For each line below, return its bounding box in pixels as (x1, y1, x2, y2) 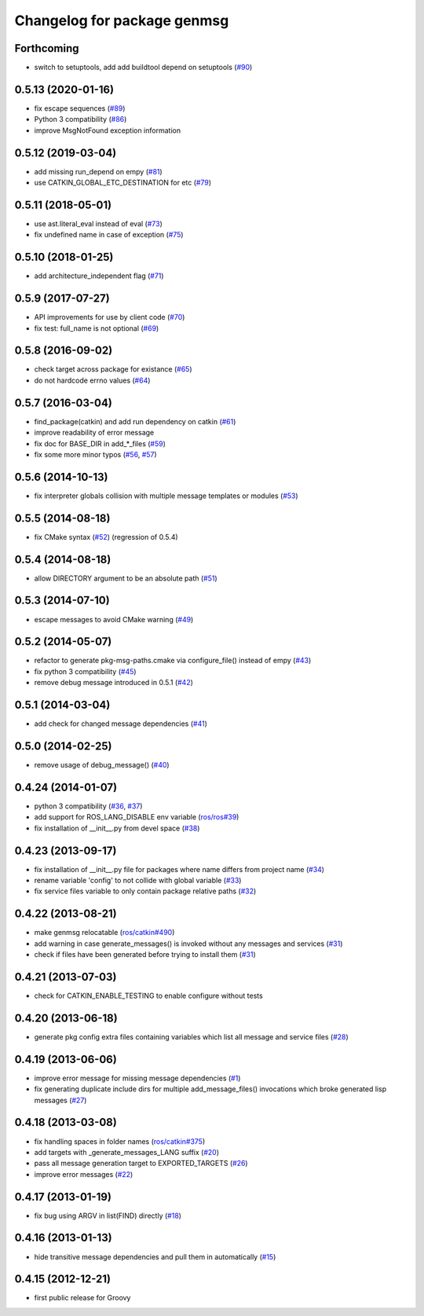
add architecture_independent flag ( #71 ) (34, 271, 164, 280)
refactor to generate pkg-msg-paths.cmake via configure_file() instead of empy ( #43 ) (34, 656, 312, 665)
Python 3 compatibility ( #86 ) (34, 115, 127, 124)
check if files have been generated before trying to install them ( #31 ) (34, 950, 257, 959)
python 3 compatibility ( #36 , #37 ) (34, 801, 143, 811)
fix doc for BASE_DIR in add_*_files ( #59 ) (34, 438, 166, 448)
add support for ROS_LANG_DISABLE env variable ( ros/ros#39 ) (34, 812, 239, 822)
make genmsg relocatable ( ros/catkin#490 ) (34, 928, 175, 937)
